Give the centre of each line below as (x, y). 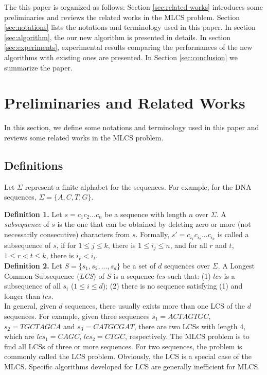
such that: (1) (189, 275)
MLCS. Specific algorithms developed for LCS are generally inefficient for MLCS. (132, 366)
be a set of (139, 265)
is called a (233, 234)
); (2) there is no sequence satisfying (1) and (173, 286)
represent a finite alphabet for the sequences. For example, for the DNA (138, 186)
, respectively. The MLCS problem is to (187, 336)
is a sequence (134, 275)
